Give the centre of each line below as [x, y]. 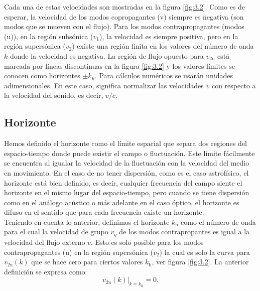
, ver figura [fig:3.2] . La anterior [200, 262]
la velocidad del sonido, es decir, [54, 95]
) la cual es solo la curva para [205, 252]
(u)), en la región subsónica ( [49, 36]
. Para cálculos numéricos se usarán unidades [164, 76]
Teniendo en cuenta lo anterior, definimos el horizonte [87, 222]
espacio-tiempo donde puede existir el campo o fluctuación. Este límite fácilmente [129, 153]
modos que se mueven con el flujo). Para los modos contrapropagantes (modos [124, 26]
